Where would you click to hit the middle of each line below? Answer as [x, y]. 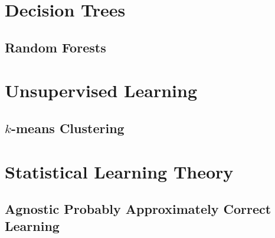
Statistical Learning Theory [119, 171]
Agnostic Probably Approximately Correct [138, 209]
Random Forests [55, 47]
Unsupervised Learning [101, 90]
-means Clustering [68, 128]
